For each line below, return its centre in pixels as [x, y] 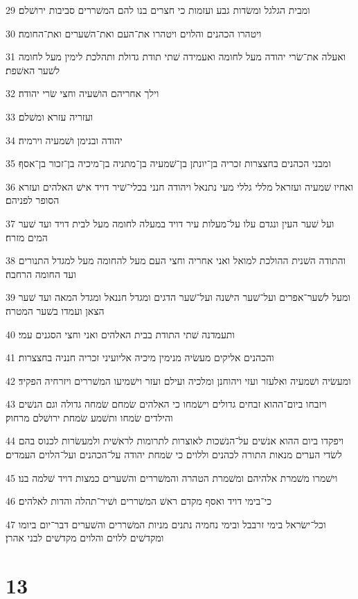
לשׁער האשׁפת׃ [33, 70]
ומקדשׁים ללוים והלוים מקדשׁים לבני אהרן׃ [85, 538]
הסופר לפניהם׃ [33, 200]
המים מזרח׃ [27, 237]
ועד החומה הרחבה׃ [41, 274]
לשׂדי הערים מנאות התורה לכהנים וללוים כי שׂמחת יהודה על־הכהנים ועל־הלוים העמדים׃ [174, 454]
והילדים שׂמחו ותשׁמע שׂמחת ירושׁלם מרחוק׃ [89, 417]
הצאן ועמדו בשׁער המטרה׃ [55, 310]
